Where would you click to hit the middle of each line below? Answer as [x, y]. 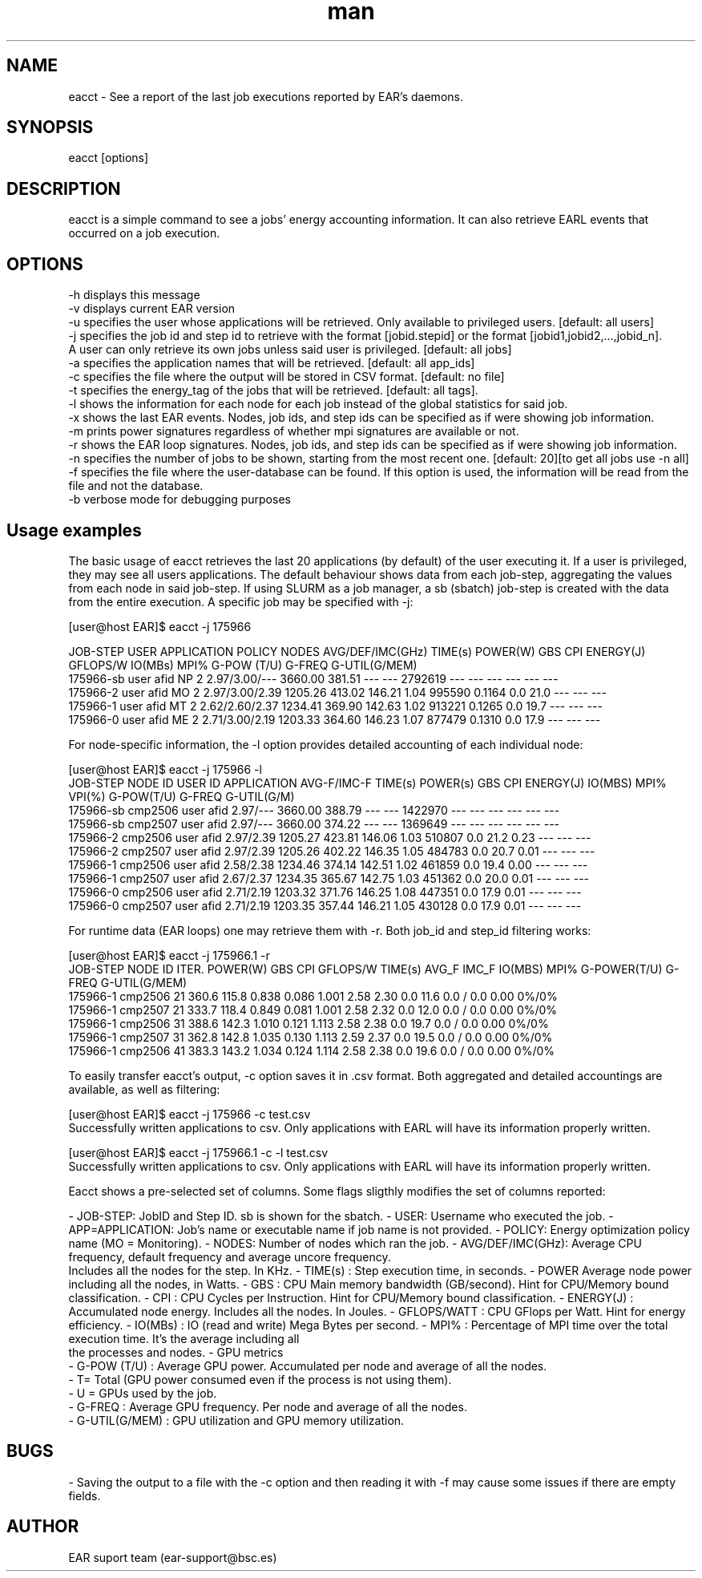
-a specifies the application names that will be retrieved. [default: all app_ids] [272, 363]
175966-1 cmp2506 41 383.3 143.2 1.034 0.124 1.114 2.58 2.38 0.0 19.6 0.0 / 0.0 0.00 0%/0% [312, 1050]
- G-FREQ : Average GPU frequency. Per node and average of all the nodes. [268, 1406]
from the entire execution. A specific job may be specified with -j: [241, 601]
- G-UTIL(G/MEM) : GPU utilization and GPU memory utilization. [236, 1420]
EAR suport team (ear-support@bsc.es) [173, 1557]
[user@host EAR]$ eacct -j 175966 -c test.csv [190, 1114]
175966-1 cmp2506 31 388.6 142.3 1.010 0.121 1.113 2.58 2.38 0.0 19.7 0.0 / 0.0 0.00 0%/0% [309, 1023]
